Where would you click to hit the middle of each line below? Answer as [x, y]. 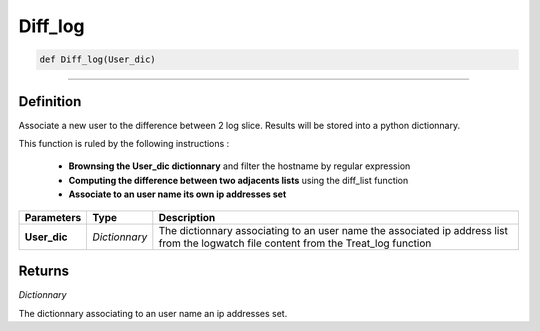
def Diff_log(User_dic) [98, 59]
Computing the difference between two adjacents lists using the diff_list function [238, 180]
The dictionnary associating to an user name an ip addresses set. [153, 313]
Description [187, 217]
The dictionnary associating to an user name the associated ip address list [333, 230]
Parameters [53, 217]
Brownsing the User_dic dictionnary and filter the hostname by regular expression [239, 166]
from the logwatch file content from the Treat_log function [295, 243]
